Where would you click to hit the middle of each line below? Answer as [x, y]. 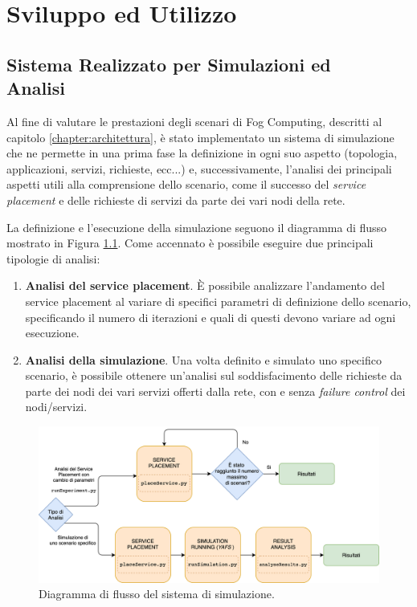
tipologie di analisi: [53, 258]
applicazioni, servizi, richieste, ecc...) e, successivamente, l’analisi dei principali [199, 168]
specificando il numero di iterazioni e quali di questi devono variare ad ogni [211, 317]
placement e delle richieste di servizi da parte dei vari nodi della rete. [176, 200]
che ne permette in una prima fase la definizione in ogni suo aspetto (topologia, [202, 153]
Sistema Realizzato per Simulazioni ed [169, 64]
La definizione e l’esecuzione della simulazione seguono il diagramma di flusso [197, 227]
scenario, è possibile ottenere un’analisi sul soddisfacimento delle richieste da [214, 375]
